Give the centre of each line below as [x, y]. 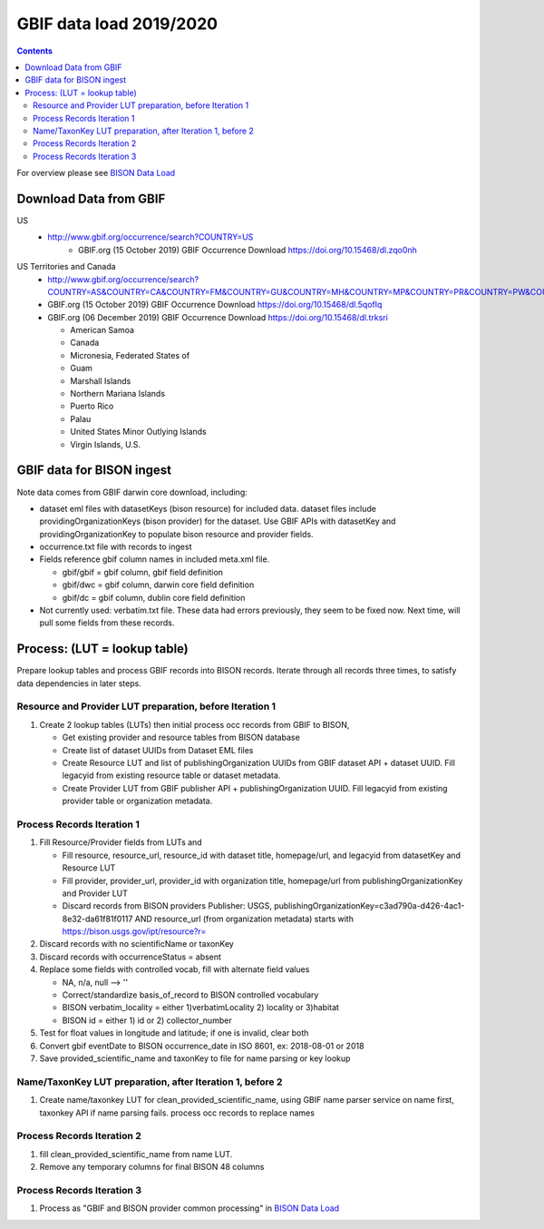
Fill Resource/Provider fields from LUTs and [121, 842]
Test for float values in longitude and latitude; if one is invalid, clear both [174, 1033]
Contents [35, 51]
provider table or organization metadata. [137, 801]
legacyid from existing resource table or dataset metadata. [171, 775]
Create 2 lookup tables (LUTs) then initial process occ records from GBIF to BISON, [194, 724]
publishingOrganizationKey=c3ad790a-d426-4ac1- [369, 906]
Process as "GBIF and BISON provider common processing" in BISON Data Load [189, 1208]
